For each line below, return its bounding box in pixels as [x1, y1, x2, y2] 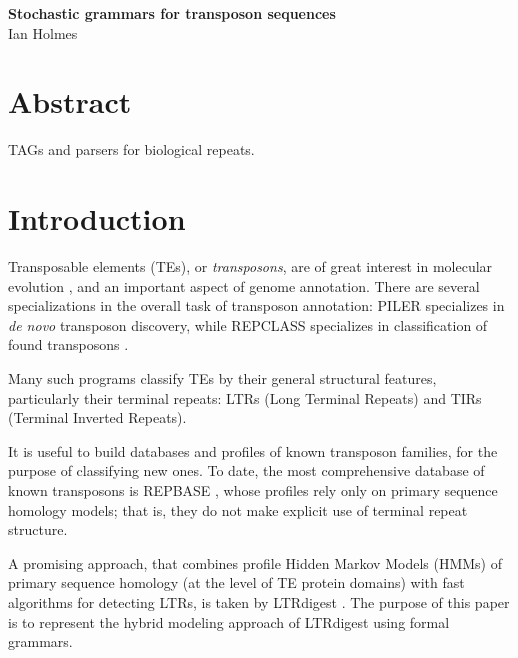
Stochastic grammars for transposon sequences [8, 3, 336, 23]
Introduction [8, 198, 186, 239]
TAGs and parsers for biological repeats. [8, 139, 255, 160]
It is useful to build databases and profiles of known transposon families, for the [8, 440, 498, 461]
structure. [8, 519, 68, 540]
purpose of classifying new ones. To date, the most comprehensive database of [8, 460, 485, 481]
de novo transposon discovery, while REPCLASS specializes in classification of [8, 314, 488, 335]
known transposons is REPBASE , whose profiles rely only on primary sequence [8, 479, 498, 500]
